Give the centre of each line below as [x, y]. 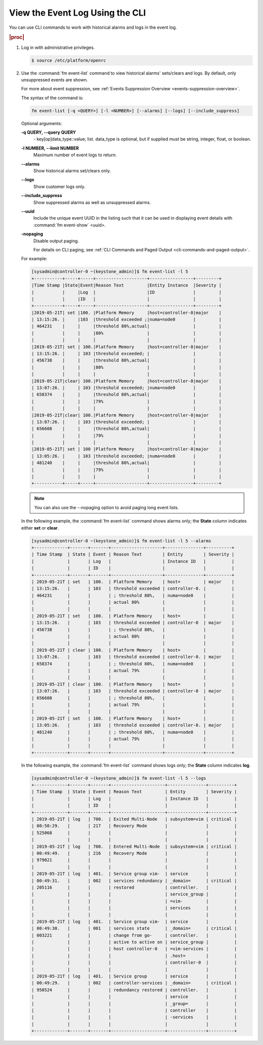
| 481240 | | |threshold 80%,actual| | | [126, 463]
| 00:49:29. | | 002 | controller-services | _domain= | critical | [134, 983]
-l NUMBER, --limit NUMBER [50, 148]
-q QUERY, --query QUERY [49, 132]
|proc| [17, 38]
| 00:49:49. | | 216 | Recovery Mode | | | [134, 853]
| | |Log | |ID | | [126, 292]
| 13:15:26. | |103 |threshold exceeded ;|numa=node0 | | [126, 319]
